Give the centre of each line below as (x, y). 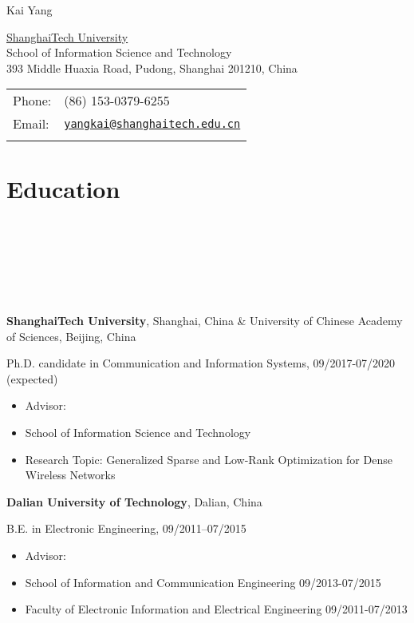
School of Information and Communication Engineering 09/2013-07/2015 (203, 582)
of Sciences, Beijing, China (71, 336)
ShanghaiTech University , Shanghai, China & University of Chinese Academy (205, 321)
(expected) (32, 378)
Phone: (32, 101)
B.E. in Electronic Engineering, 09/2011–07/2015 (126, 528)
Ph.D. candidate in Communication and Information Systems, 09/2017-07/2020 (201, 363)
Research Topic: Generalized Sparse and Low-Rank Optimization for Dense (209, 459)
